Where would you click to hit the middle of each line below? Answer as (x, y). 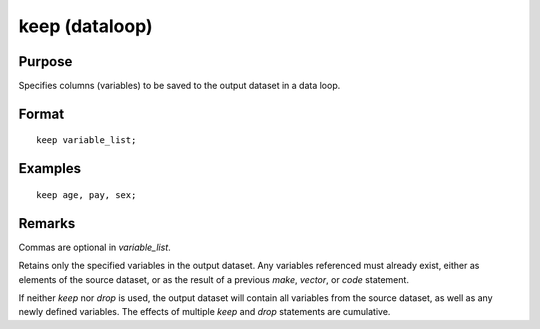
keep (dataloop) (85, 26)
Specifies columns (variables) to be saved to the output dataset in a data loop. (179, 86)
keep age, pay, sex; (86, 194)
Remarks (47, 223)
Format (41, 113)
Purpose (45, 61)
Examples (50, 168)
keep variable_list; (86, 140)
